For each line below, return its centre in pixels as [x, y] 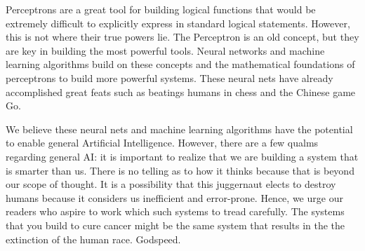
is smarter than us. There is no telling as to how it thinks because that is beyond [180, 170]
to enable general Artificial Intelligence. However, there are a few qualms [162, 143]
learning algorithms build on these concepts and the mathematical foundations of [180, 64]
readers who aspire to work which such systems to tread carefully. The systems [175, 211]
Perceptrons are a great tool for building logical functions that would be [161, 9]
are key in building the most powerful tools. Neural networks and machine [165, 50]
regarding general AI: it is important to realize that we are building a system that [182, 156]
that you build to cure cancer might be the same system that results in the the [175, 225]
